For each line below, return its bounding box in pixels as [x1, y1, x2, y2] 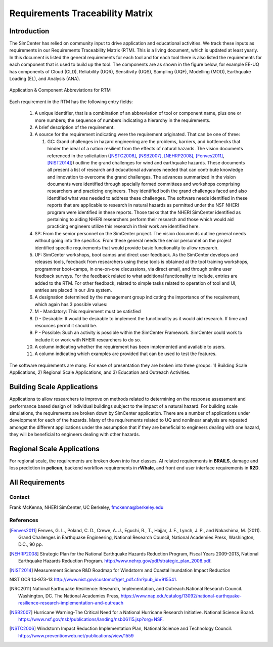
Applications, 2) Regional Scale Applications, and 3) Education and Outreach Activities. [9, 369, 191, 375]
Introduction [9, 27, 50, 35]
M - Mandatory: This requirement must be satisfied [34, 309, 141, 315]
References [9, 516, 38, 524]
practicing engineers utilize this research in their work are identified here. [47, 223, 200, 230]
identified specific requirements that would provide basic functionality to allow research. [34, 244, 219, 250]
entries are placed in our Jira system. [34, 287, 112, 293]
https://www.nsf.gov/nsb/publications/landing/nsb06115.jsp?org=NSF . [18, 616, 164, 622]
